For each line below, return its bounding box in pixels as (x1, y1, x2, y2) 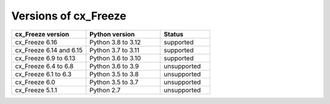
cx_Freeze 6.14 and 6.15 (15, 46, 82, 54)
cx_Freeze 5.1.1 (15, 86, 57, 94)
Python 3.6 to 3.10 (89, 54, 141, 62)
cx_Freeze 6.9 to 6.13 (15, 54, 76, 62)
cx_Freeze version (15, 30, 70, 38)
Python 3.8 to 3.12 (89, 38, 141, 46)
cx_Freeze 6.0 (15, 78, 56, 86)
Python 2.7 (89, 86, 121, 94)
